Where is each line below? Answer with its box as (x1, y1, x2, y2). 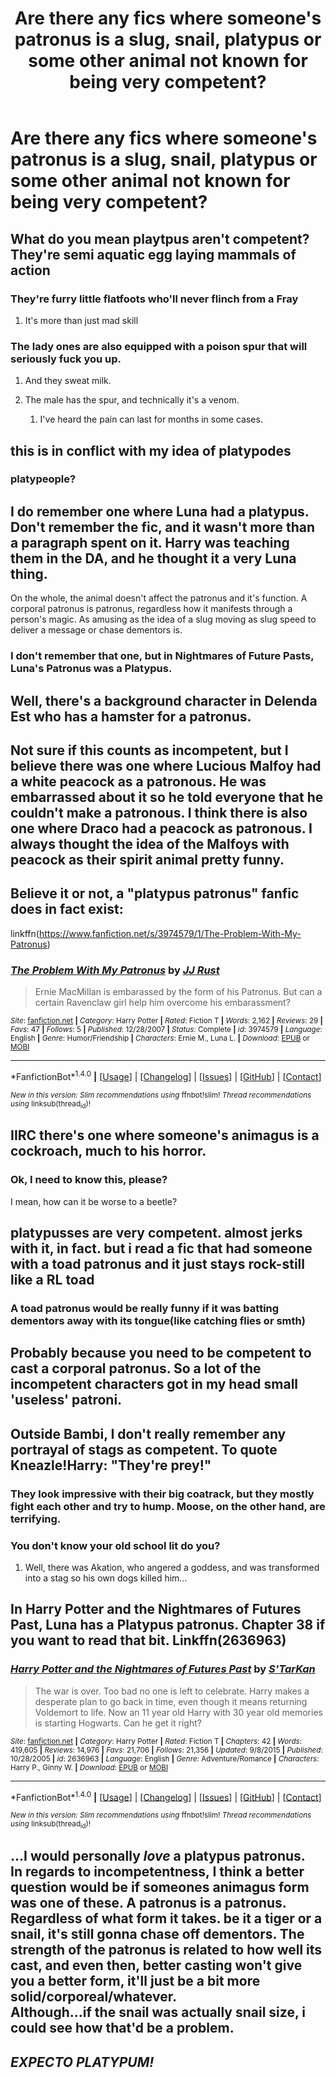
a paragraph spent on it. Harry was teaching (10, 534, 290, 551)
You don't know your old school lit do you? (10, 1538, 221, 1552)
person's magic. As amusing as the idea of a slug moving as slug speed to (10, 613, 317, 626)
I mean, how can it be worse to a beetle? (10, 1195, 178, 1207)
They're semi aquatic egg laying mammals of (10, 246, 297, 263)
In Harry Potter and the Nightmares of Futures (10, 1601, 302, 1618)
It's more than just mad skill (24, 314, 139, 326)
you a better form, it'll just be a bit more (10, 1973, 261, 1990)
